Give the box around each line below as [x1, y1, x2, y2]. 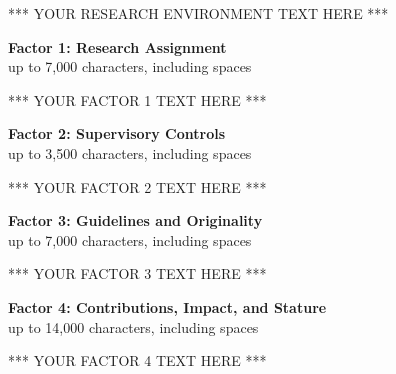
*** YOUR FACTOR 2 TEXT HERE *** [8, 176, 267, 197]
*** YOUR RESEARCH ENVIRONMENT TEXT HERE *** [8, 3, 389, 23]
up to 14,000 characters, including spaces [8, 316, 259, 337]
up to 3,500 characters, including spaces [8, 142, 252, 163]
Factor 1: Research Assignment [8, 36, 227, 57]
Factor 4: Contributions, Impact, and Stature [8, 296, 327, 317]
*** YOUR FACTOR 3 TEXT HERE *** [8, 263, 267, 284]
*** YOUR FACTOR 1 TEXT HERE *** [8, 89, 267, 110]
